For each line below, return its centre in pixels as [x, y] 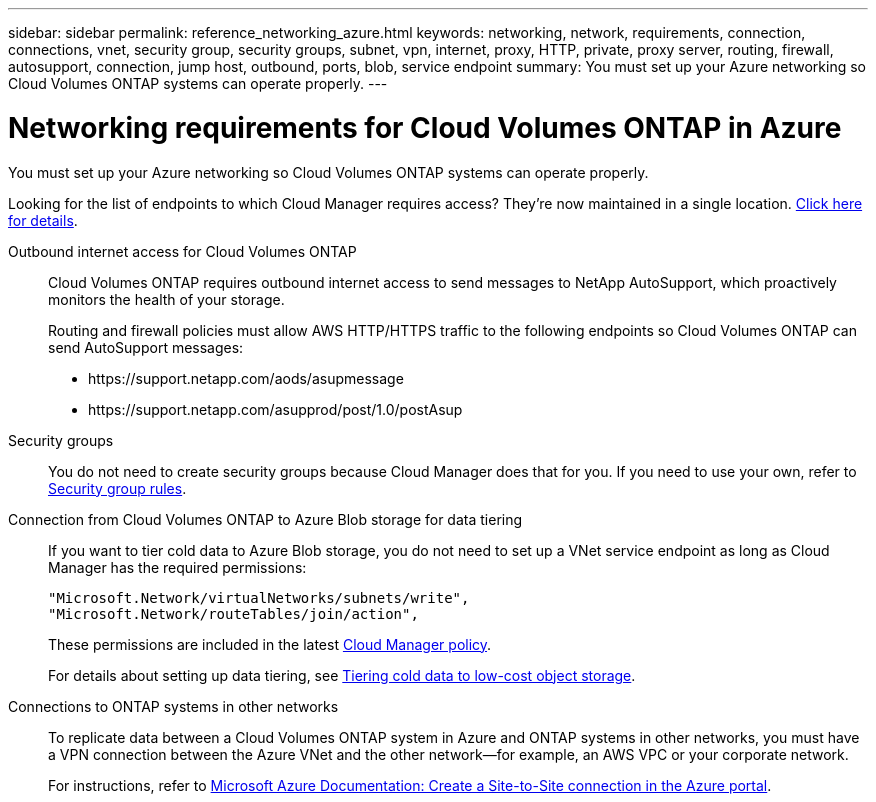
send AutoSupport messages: [146, 347]
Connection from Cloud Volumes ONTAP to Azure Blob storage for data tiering [265, 519]
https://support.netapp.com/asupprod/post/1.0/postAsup [275, 409]
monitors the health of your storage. [166, 299]
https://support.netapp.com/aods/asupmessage [246, 378]
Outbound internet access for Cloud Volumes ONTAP [182, 251]
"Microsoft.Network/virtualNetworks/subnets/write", [259, 597]
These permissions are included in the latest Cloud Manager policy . [270, 644]
